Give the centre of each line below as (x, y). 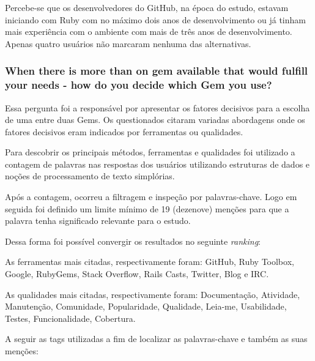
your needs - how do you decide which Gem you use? (139, 85)
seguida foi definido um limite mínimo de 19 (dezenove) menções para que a (147, 208)
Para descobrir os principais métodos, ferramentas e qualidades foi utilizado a (150, 152)
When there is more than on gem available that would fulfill (157, 71)
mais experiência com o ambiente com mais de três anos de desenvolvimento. (149, 32)
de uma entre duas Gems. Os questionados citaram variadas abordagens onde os (155, 120)
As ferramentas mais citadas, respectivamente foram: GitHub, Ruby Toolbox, (150, 262)
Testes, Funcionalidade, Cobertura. (70, 318)
